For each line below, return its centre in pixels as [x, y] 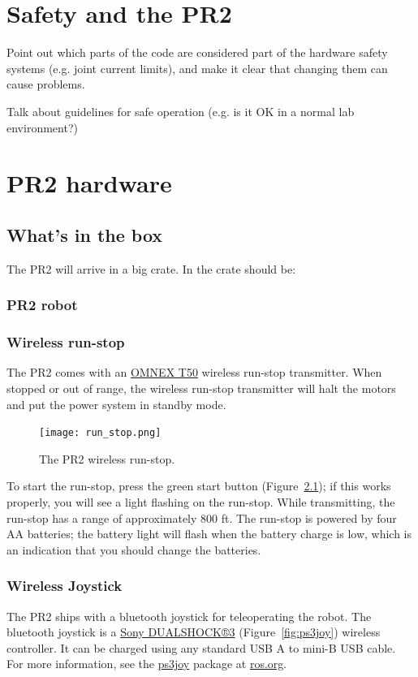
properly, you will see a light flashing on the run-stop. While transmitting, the [201, 501]
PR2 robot [42, 305]
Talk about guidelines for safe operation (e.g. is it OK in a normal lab [181, 111]
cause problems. [46, 84]
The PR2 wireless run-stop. [107, 458]
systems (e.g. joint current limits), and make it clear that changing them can [197, 68]
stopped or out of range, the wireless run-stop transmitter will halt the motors [201, 388]
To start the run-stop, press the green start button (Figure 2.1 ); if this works [199, 486]
